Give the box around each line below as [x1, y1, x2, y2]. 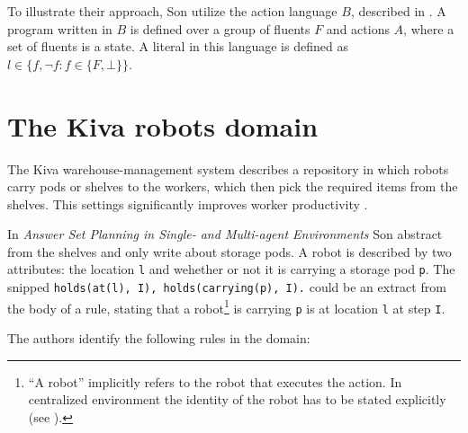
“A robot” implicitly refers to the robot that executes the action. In [28, 372, 402, 391]
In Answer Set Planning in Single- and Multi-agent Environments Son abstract [7, 225, 443, 243]
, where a [403, 19, 454, 38]
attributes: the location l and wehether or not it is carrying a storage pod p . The [7, 260, 455, 278]
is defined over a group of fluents [130, 19, 310, 38]
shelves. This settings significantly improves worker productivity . [7, 194, 368, 213]
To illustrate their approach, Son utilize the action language [7, 2, 337, 20]
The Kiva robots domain [7, 107, 319, 144]
